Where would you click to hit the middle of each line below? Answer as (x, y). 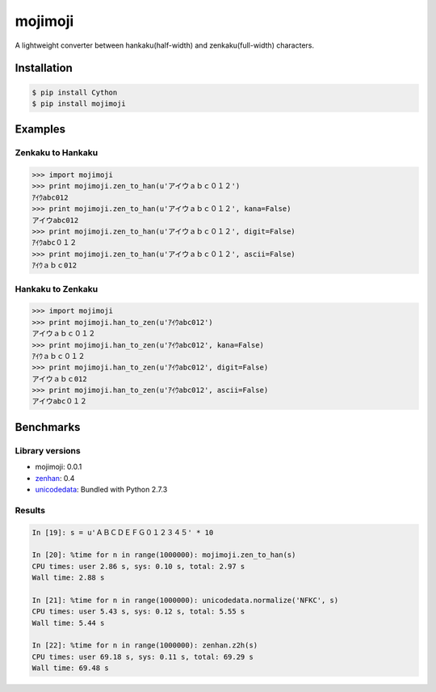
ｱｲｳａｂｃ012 (54, 266)
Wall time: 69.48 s (70, 668)
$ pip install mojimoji (79, 103)
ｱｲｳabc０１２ (54, 243)
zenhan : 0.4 (55, 478)
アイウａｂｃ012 (60, 379)
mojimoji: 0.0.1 (59, 467)
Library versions (48, 450)
